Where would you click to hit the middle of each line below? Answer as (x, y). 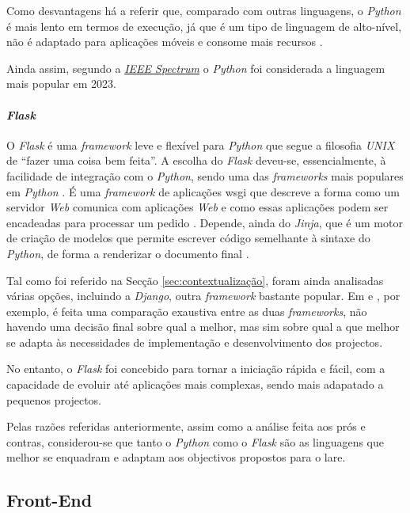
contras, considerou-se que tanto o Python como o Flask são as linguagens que (196, 441)
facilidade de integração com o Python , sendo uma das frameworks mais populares (205, 175)
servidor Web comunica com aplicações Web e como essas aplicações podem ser (197, 207)
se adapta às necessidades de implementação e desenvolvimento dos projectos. (195, 342)
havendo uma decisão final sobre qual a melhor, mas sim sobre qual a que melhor (203, 327)
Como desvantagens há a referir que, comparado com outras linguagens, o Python (204, 10)
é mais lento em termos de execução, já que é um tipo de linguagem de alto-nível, (204, 26)
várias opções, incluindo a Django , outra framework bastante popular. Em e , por (203, 296)
